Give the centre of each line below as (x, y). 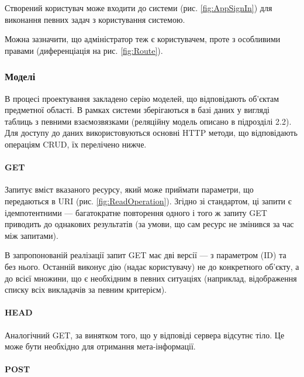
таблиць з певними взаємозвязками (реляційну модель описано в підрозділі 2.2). (148, 121)
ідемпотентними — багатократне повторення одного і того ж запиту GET (136, 212)
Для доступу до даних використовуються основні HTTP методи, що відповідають (151, 133)
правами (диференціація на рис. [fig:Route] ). (84, 50)
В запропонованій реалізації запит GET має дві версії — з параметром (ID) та (146, 255)
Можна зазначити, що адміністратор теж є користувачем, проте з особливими (143, 39)
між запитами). (32, 235)
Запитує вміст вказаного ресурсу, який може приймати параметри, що (129, 189)
